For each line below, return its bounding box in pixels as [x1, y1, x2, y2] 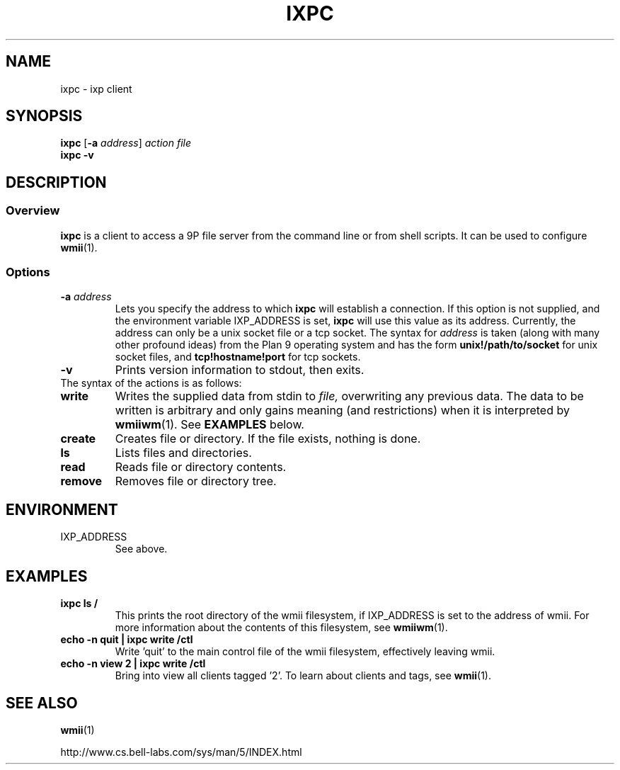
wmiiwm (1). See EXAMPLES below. [115, 417, 304, 432]
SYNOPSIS [6, 107, 83, 125]
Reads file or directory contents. [115, 460, 287, 475]
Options [6, 265, 50, 280]
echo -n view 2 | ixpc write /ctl [60, 657, 206, 670]
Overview [6, 203, 60, 218]
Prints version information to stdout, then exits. [115, 363, 364, 378]
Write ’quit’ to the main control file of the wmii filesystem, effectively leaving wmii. [115, 645, 495, 658]
